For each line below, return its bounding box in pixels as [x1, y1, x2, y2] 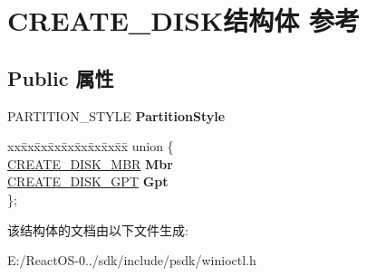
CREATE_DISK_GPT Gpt [7, 172, 169, 191]
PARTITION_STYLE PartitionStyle [7, 106, 226, 125]
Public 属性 [7, 63, 114, 91]
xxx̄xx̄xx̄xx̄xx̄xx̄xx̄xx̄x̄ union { [7, 137, 174, 156]
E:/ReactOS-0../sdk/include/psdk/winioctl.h [7, 251, 256, 270]
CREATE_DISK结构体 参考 [7, 2, 360, 39]
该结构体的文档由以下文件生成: [7, 220, 188, 239]
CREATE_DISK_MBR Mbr [7, 154, 173, 173]
